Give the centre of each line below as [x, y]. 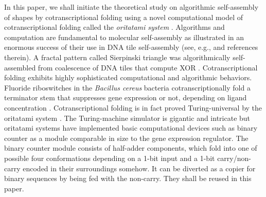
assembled [20, 67]
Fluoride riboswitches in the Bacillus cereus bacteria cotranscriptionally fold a [127, 87]
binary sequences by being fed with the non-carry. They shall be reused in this [128, 178]
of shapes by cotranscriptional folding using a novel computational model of [123, 17]
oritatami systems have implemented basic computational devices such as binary [131, 128]
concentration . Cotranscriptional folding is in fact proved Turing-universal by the [133, 107]
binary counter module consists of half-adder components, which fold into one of [131, 148]
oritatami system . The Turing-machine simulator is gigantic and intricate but [127, 118]
